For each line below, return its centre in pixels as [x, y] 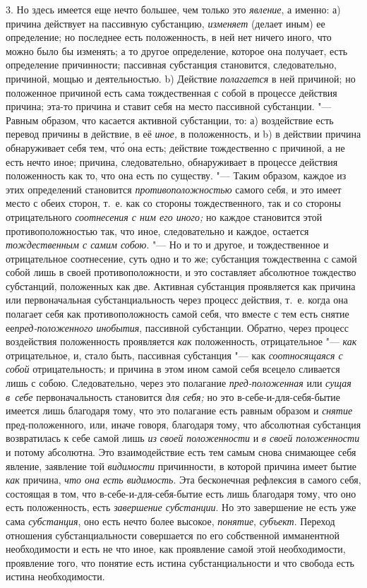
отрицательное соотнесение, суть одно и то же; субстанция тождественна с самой [181, 258]
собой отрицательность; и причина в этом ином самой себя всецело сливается [173, 369]
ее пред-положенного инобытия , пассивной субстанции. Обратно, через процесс [177, 327]
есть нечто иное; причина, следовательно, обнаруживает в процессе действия [172, 161]
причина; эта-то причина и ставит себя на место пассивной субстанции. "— [169, 106]
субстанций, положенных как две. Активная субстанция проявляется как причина [181, 286]
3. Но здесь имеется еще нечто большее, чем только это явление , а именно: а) [173, 9]
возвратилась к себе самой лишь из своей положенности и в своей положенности [183, 438]
